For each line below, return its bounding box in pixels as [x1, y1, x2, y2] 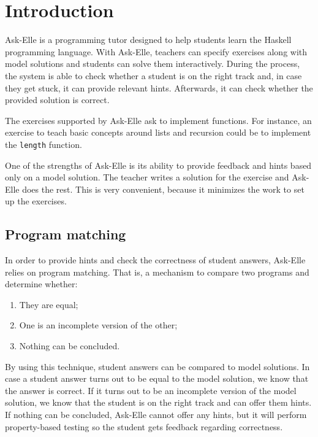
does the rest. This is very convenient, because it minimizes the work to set [22, 182, 305, 195]
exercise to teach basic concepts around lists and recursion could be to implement [5, 126, 311, 139]
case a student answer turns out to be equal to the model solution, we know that [5, 372, 309, 385]
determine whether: [5, 277, 78, 290]
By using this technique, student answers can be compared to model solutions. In [5, 360, 310, 373]
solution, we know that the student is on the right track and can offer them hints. [5, 396, 312, 409]
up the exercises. [5, 195, 67, 207]
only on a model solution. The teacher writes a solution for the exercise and [5, 171, 289, 184]
